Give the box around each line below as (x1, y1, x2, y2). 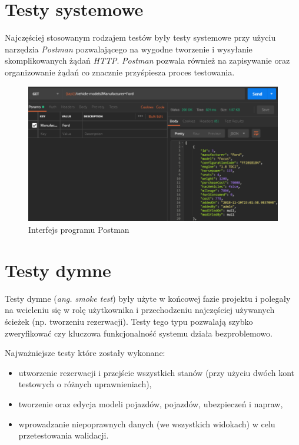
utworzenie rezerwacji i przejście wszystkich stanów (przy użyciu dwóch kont (18, 366, 295, 378)
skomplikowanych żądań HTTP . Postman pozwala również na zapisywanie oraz (5, 54, 290, 67)
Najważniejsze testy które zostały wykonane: (5, 347, 165, 359)
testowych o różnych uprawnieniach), (18, 378, 152, 390)
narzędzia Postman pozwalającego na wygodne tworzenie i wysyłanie (5, 42, 253, 55)
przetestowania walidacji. (18, 429, 109, 441)
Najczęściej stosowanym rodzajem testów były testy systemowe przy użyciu (5, 31, 276, 44)
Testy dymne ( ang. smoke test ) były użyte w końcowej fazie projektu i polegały (5, 292, 291, 304)
